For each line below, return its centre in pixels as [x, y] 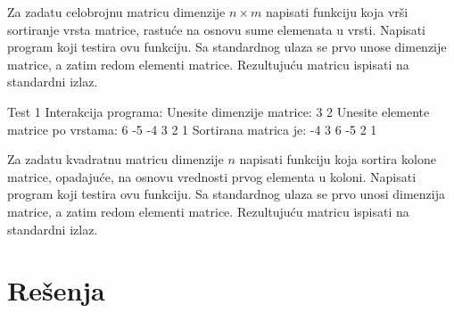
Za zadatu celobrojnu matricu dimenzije [116, 12]
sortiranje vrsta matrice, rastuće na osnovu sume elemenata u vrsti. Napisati [216, 29]
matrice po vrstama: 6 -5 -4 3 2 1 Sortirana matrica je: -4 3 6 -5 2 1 [192, 129]
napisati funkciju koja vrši [337, 12]
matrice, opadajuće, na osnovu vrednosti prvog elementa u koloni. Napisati [212, 176]
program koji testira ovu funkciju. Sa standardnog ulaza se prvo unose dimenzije [227, 47]
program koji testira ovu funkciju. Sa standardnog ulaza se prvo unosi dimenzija [226, 194]
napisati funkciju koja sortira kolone [338, 159]
